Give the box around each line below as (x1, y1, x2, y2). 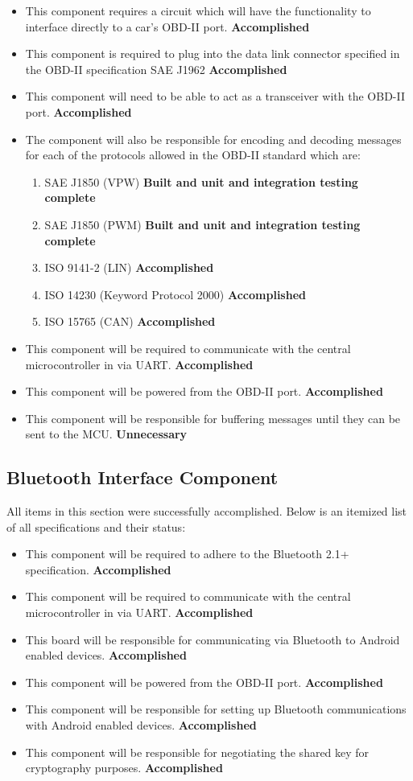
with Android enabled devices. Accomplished (25, 717, 257, 734)
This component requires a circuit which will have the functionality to (25, 2, 371, 18)
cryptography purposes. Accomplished (25, 759, 223, 776)
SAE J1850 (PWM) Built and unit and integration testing (44, 216, 361, 232)
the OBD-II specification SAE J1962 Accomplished (25, 60, 287, 77)
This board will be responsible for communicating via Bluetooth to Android (25, 631, 400, 647)
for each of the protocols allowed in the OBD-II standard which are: (25, 146, 361, 163)
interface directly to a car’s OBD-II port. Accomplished (25, 18, 310, 35)
